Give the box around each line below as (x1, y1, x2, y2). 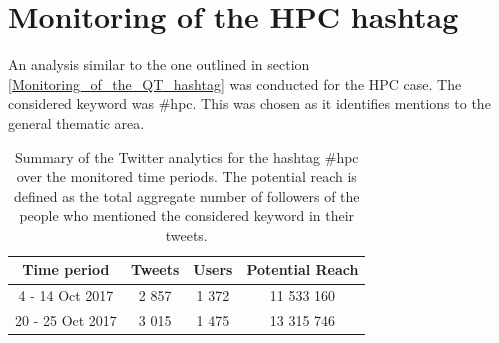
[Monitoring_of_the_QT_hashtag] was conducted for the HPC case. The (8, 73, 462, 94)
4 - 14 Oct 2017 (18, 285, 114, 306)
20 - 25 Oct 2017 (15, 310, 117, 331)
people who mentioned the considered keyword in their (19, 205, 355, 226)
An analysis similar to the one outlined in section (8, 54, 310, 75)
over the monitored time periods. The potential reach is (16, 166, 357, 187)
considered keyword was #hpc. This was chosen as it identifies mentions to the (8, 93, 491, 114)
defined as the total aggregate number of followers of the (13, 185, 360, 206)
